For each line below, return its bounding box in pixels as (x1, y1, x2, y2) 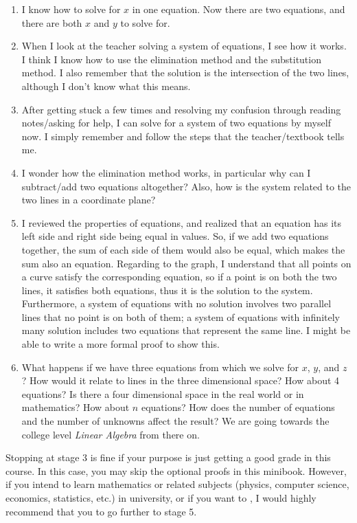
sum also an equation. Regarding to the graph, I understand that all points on (21, 256, 352, 270)
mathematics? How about (21, 400, 130, 414)
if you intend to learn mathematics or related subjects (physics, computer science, (5, 477, 349, 491)
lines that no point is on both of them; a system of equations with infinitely (21, 309, 340, 324)
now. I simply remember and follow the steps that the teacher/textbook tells (21, 129, 345, 143)
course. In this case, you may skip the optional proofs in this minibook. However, (5, 463, 347, 478)
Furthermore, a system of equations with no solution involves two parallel (21, 296, 332, 311)
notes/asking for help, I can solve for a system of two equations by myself (21, 115, 331, 130)
